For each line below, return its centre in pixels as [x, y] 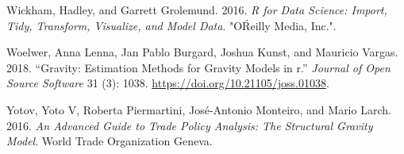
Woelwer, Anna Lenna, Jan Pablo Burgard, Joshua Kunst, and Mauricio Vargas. [202, 52]
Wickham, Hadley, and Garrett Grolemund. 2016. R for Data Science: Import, [197, 10]
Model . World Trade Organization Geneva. [110, 141]
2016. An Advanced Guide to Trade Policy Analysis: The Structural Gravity [190, 125]
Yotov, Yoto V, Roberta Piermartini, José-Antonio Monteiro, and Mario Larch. [199, 109]
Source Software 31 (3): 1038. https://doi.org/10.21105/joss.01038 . [168, 83]
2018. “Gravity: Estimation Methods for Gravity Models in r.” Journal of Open [198, 67]
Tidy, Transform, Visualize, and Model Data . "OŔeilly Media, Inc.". [171, 25]
